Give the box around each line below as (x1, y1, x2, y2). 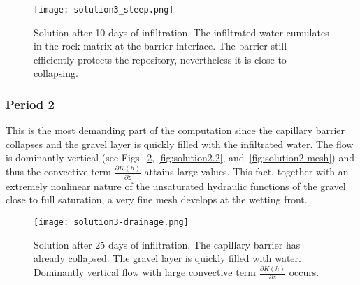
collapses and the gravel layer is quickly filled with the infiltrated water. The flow (6, 136, 354, 151)
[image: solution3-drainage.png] (34, 217, 189, 227)
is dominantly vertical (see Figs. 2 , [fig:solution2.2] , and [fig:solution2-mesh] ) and (6, 150, 354, 165)
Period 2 (6, 95, 55, 112)
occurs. (289, 265, 319, 279)
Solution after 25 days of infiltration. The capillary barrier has (34, 237, 301, 251)
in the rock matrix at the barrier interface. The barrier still (34, 38, 287, 53)
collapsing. (34, 66, 78, 80)
